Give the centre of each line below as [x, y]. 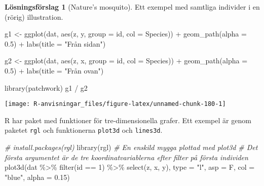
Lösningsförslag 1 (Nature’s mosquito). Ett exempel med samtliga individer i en [132, 7]
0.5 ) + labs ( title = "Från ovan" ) [54, 70]
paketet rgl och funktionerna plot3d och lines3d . [84, 130]
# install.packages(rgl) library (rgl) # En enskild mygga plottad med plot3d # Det [131, 147]
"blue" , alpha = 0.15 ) [37, 177]
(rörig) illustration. [34, 16]
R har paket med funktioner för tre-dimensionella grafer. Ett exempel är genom [128, 120]
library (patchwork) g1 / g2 [46, 87]
